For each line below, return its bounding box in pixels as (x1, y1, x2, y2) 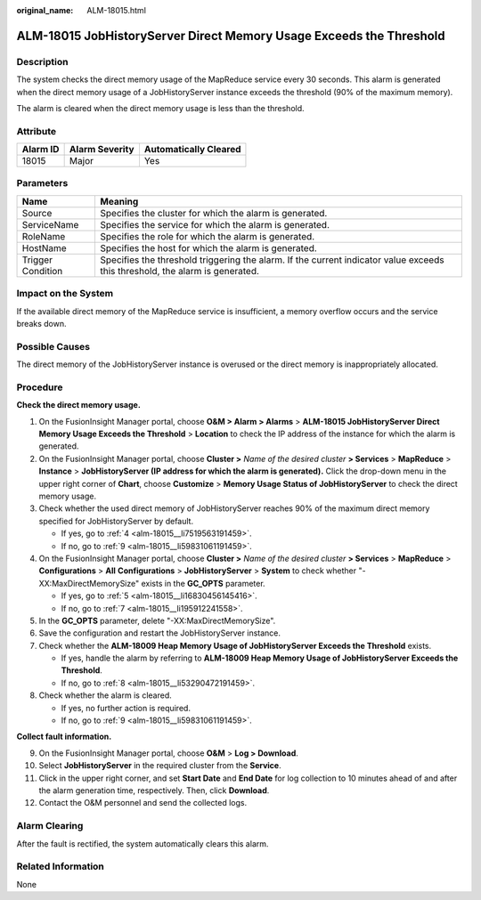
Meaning (100, 195, 139, 207)
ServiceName (21, 218, 79, 231)
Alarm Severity (69, 143, 135, 156)
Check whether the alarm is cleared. (38, 690, 173, 701)
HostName (21, 241, 67, 254)
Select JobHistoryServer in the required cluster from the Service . (38, 760, 281, 771)
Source (21, 207, 53, 219)
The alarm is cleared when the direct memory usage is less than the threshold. (16, 102, 305, 113)
